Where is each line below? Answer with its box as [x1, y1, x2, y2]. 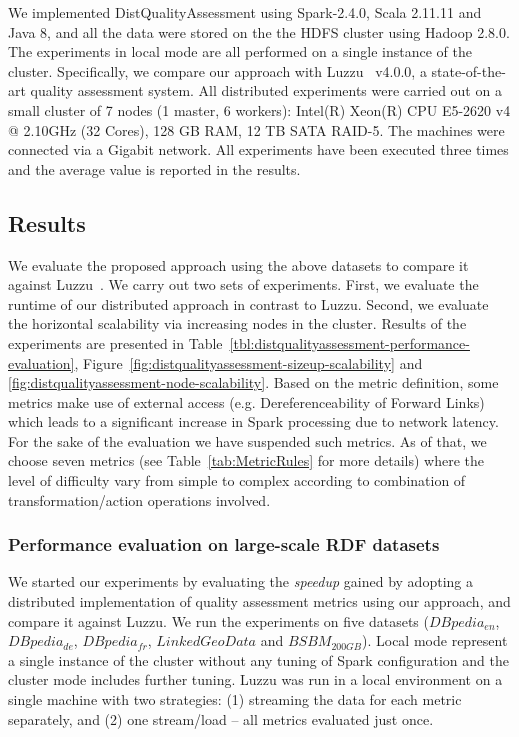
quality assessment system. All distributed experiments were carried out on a [30, 80, 502, 101]
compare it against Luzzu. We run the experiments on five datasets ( [8, 610, 429, 631]
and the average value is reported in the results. [8, 158, 301, 179]
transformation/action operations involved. [8, 489, 271, 510]
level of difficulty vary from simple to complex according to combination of [8, 470, 466, 491]
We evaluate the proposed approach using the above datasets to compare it [8, 254, 469, 275]
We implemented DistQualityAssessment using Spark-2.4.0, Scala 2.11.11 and [8, 2, 482, 22]
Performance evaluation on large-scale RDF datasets [8, 532, 440, 557]
